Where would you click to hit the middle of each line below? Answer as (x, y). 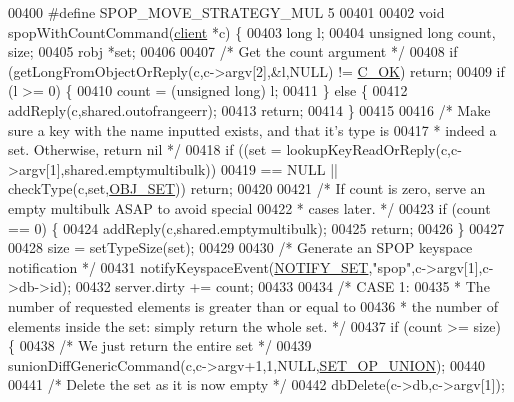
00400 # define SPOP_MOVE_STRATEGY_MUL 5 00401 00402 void (226, 12)
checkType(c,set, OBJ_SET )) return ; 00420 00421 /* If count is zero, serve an (247, 188)
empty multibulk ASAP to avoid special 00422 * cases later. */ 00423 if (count (249, 207)
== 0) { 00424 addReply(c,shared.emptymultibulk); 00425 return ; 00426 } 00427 (256, 227)
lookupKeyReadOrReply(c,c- (374, 149)
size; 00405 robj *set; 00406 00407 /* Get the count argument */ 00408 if (233, 51)
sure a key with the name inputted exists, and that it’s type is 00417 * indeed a (252, 129)
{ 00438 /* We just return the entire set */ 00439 (160, 345)
